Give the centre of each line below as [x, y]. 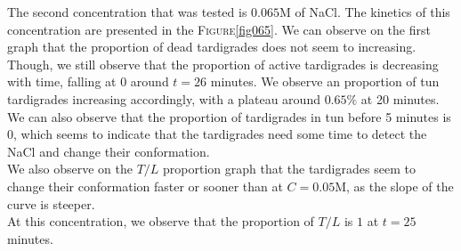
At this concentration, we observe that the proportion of [161, 221]
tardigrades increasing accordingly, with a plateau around [164, 98]
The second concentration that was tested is [127, 12]
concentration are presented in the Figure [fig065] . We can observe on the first [219, 29]
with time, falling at [62, 81]
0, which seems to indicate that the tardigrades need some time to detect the [217, 134]
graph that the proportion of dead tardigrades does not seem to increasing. [212, 47]
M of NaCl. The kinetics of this [364, 12]
